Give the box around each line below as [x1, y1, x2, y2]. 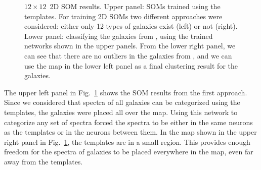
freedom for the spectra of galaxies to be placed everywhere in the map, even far [4, 146, 253, 157]
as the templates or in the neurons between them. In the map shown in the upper [4, 127, 257, 137]
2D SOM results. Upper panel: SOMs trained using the [50, 1, 221, 11]
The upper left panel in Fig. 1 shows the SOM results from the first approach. [4, 87, 247, 97]
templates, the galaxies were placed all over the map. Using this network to [4, 106, 238, 117]
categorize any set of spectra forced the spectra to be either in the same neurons [4, 117, 253, 127]
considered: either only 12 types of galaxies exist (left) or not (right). [24, 21, 238, 31]
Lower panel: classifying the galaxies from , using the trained [24, 30, 213, 41]
